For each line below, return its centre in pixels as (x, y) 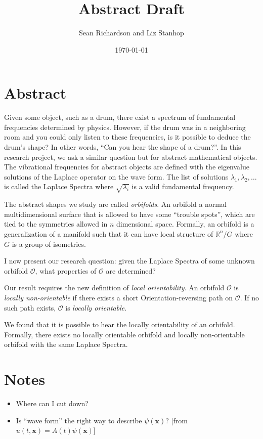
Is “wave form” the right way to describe (79, 420)
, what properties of (66, 270)
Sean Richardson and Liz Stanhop (131, 33)
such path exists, (30, 307)
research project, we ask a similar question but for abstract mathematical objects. (131, 157)
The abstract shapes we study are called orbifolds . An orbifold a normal (115, 204)
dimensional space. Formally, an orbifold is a (185, 224)
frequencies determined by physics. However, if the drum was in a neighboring (125, 127)
